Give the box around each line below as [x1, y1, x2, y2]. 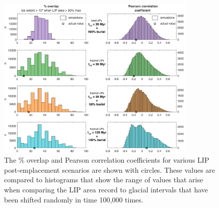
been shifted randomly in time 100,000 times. [4, 194, 143, 204]
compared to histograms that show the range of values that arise [4, 174, 203, 185]
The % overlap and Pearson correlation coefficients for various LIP [4, 155, 209, 165]
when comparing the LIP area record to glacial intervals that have [4, 184, 208, 194]
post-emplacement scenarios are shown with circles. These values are [4, 164, 215, 175]
